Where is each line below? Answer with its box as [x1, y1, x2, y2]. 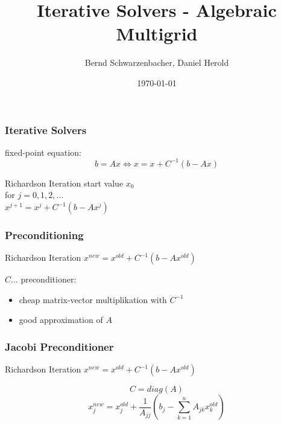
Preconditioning [5, 228, 84, 242]
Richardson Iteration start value [5, 176, 124, 189]
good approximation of [19, 313, 103, 326]
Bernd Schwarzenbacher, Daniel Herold [84, 56, 229, 69]
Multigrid [116, 21, 198, 46]
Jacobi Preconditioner [5, 339, 114, 354]
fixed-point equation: [5, 145, 81, 158]
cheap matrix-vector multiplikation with [19, 293, 167, 305]
